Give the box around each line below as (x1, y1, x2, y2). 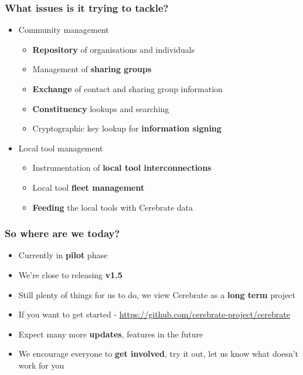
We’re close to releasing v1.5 (18, 268, 122, 281)
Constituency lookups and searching (32, 102, 169, 114)
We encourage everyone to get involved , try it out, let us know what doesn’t (18, 347, 299, 360)
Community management (18, 23, 109, 36)
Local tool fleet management (32, 181, 145, 193)
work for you (18, 359, 64, 371)
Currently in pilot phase (18, 249, 108, 261)
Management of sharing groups (32, 63, 152, 75)
